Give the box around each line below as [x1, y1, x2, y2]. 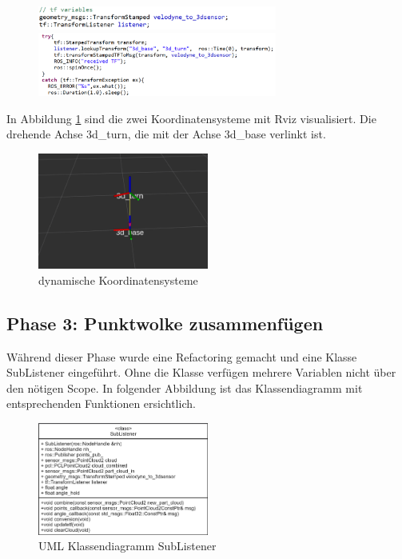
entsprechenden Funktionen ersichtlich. [6, 395, 196, 412]
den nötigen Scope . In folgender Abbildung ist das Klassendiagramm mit [6, 379, 363, 396]
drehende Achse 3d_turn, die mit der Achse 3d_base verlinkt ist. [6, 126, 326, 142]
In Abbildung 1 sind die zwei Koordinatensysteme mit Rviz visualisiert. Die [6, 110, 376, 126]
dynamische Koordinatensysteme [38, 271, 198, 288]
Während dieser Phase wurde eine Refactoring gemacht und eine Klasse [6, 348, 357, 365]
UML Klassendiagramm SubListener [38, 537, 217, 554]
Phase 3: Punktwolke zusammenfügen [6, 310, 324, 335]
